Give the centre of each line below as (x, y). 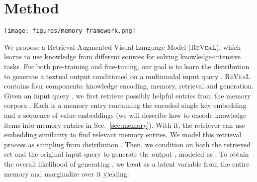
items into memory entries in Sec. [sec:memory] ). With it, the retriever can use (125, 125)
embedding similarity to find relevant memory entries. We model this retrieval (123, 135)
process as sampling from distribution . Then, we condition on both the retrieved (128, 144)
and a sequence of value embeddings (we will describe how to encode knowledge (125, 115)
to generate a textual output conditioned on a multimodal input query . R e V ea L (127, 76)
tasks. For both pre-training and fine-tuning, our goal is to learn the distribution (127, 66)
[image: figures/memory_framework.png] (70, 31)
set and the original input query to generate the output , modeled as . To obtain (127, 154)
